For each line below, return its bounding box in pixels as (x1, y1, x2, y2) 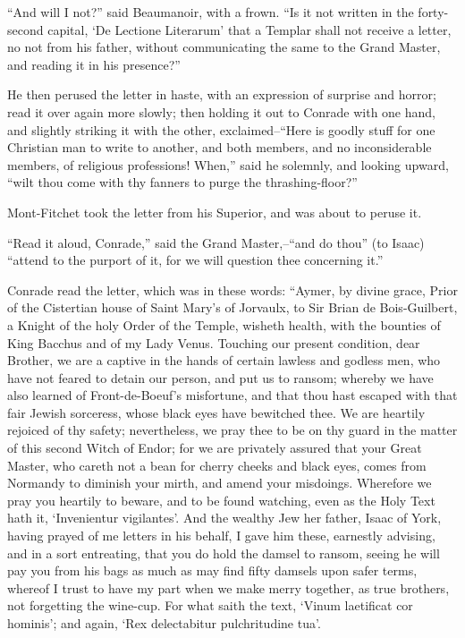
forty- (418, 3, 449, 21)
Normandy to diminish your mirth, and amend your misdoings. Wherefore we (7, 473, 432, 492)
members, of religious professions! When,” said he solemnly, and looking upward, (7, 155, 449, 174)
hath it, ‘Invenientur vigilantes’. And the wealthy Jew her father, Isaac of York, (7, 508, 442, 527)
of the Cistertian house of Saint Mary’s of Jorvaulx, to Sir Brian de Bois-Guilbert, (7, 298, 458, 317)
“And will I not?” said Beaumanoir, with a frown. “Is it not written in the (7, 3, 414, 21)
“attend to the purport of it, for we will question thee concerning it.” (7, 251, 384, 269)
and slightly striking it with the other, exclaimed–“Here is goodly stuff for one (7, 120, 435, 139)
